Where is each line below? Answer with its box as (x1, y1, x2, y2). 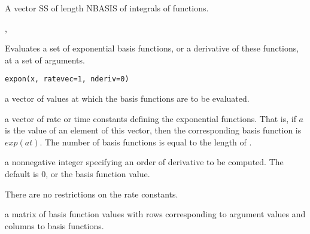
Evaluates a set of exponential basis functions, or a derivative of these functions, (5, 42, 299, 54)
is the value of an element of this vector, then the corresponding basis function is (5, 124, 302, 136)
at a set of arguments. (5, 53, 85, 66)
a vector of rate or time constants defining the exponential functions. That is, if (5, 112, 296, 124)
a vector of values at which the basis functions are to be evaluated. (5, 92, 250, 105)
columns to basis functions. (5, 219, 104, 232)
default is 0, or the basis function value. (5, 168, 150, 180)
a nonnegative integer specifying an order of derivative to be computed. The (5, 156, 284, 168)
